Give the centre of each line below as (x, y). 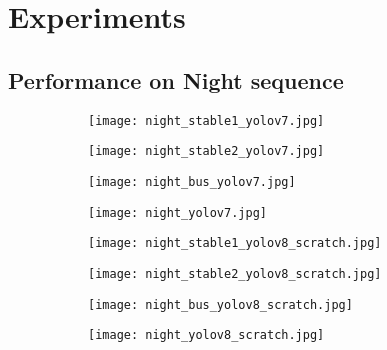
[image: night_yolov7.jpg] (177, 212)
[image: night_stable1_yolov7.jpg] (206, 120)
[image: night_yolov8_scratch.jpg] (206, 335)
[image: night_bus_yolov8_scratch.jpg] (220, 304)
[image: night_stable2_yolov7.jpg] (206, 151)
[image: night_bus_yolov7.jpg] (192, 181)
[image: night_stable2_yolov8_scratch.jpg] (235, 273)
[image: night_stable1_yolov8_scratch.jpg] (235, 243)
